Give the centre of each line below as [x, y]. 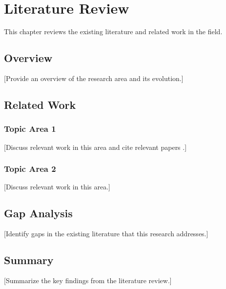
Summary [29, 260]
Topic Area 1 [30, 129]
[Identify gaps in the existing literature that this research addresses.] [106, 234]
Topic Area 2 [30, 169]
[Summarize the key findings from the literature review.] [88, 280]
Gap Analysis [38, 213]
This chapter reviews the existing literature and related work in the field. [113, 31]
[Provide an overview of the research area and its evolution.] [94, 78]
